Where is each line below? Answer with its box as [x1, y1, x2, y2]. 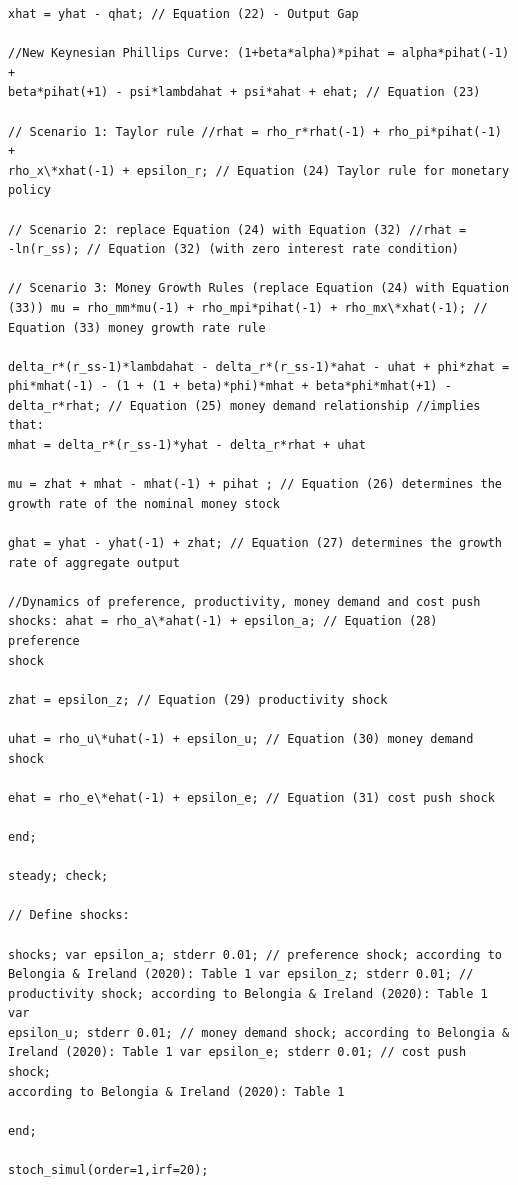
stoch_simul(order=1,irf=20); [8, 1163, 209, 1178]
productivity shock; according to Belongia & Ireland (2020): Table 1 [8, 986, 488, 1001]
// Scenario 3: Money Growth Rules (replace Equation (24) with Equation [8, 281, 510, 296]
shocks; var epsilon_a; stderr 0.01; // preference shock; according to [8, 947, 502, 962]
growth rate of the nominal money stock [8, 496, 281, 511]
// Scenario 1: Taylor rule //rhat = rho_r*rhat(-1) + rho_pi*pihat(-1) [8, 124, 502, 139]
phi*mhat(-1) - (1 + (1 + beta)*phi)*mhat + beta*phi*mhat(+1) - [8, 379, 452, 394]
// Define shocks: [8, 908, 130, 923]
